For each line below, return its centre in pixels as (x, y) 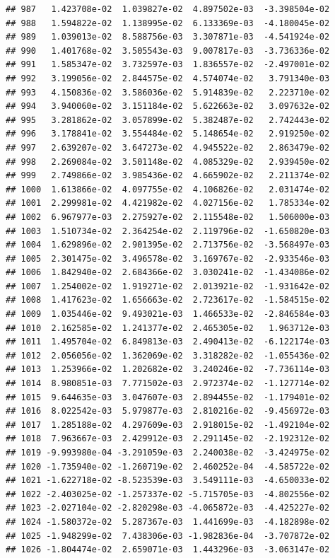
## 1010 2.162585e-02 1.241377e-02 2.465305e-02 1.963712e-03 (168, 328)
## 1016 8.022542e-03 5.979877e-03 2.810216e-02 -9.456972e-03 (168, 411)
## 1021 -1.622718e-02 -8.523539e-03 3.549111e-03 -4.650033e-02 (168, 481)
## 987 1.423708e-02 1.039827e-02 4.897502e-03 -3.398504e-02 (168, 9)
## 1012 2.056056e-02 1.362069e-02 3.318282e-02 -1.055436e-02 (168, 355)
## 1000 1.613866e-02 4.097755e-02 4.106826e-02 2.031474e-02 (168, 189)
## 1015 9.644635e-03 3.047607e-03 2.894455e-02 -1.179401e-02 (168, 397)
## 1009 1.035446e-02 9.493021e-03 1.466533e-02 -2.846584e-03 (168, 314)
